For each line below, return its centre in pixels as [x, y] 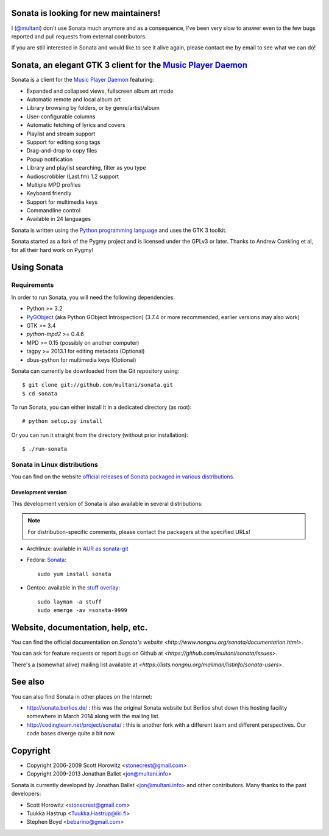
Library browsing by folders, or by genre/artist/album [93, 108]
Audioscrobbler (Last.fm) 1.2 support [73, 176]
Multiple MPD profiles [54, 185]
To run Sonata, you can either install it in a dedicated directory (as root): [101, 407]
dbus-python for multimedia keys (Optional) [81, 359]
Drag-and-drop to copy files [62, 151]
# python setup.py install [62, 421]
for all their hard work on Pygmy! [52, 250]
